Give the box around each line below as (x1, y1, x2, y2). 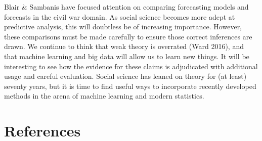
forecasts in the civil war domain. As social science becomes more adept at (4, 11, 235, 22)
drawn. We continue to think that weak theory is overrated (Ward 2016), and (4, 41, 244, 52)
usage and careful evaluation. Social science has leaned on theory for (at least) (4, 71, 247, 81)
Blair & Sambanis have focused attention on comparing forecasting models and (4, 2, 249, 12)
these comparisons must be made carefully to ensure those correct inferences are (4, 31, 252, 41)
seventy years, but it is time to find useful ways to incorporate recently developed (4, 80, 256, 91)
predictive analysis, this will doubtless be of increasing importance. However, (4, 21, 242, 32)
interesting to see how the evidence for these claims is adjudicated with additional (4, 61, 258, 71)
